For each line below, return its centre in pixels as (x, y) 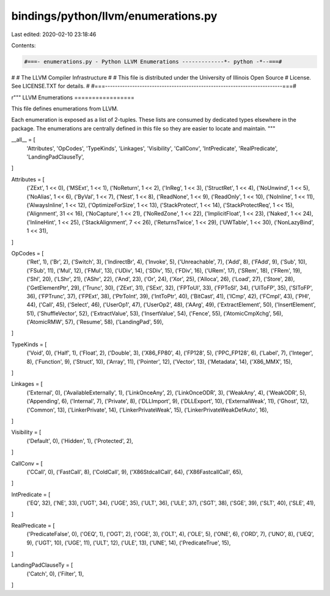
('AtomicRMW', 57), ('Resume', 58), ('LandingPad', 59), (95, 322)
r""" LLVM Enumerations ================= (73, 97)
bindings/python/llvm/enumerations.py (114, 16)
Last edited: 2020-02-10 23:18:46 (54, 34)
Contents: (24, 45)
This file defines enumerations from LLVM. (65, 109)
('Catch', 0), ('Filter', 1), (55, 573)
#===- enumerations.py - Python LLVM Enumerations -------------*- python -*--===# (153, 62)
